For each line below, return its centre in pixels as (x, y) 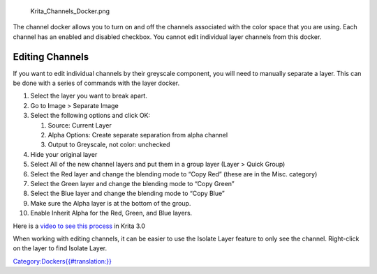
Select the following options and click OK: (90, 116)
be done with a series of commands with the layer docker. (96, 83)
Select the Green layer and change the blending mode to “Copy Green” (133, 183)
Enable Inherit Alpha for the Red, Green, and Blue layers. (111, 213)
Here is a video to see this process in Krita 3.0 (79, 226)
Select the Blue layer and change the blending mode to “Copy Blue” (127, 193)
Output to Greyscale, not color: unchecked (109, 145)
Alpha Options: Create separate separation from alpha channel (138, 135)
